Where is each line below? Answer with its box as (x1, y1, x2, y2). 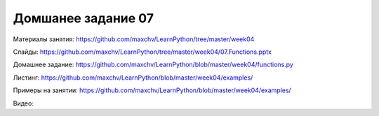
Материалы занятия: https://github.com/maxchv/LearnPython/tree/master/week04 (13, 35, 255, 43)
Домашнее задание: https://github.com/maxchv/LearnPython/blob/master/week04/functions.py (13, 60, 294, 69)
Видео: (13, 99, 34, 108)
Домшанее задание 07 (13, 10, 154, 26)
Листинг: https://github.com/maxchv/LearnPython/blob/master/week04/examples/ (13, 73, 253, 82)
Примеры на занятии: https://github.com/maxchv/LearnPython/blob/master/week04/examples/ (13, 86, 291, 94)
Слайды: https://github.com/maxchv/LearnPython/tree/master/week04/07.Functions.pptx (13, 48, 272, 56)
